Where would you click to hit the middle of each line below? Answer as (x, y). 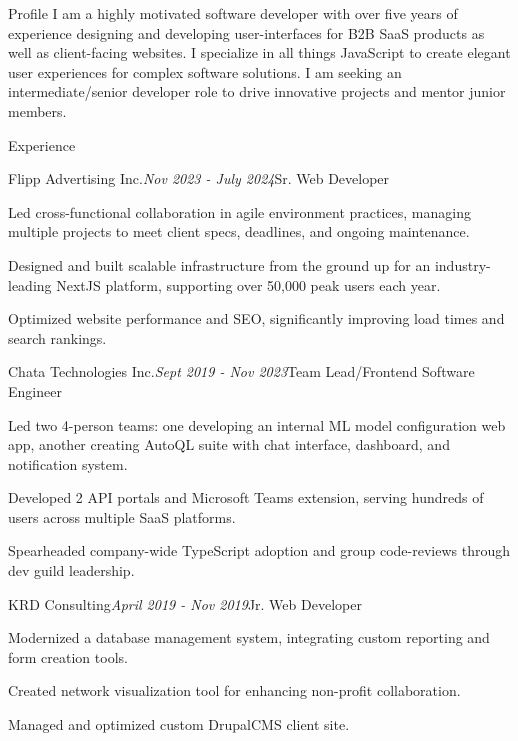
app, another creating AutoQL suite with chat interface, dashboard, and (229, 444)
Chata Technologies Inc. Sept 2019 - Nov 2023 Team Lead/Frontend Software (241, 371)
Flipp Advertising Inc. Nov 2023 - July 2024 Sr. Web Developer (199, 178)
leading (30, 284)
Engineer (35, 390)
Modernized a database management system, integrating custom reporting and (249, 637)
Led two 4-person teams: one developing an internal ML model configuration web (257, 424)
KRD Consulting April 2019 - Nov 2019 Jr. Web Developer (185, 603)
